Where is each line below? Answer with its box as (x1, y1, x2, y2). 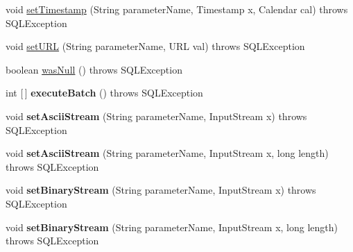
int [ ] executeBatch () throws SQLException (6, 85, 203, 100)
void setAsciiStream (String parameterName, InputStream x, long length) (6, 146, 329, 160)
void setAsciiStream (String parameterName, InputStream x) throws (6, 108, 307, 123)
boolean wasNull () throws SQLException (6, 62, 182, 76)
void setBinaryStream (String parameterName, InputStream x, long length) (6, 219, 338, 234)
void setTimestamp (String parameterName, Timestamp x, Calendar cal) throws (6, 2, 348, 16)
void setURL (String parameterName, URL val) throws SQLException (6, 39, 305, 53)
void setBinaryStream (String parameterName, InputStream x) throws (6, 183, 316, 197)
